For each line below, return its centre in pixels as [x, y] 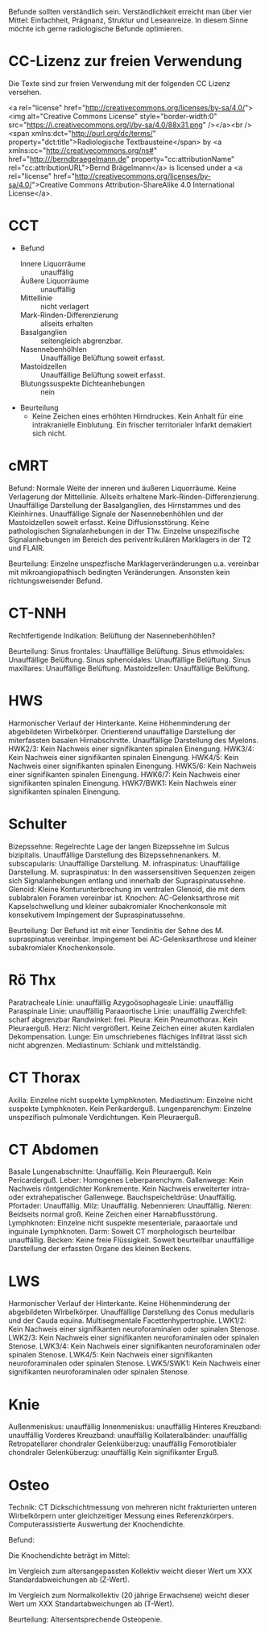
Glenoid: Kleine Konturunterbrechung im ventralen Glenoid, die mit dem [127, 889]
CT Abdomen [54, 1149]
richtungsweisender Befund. [56, 580]
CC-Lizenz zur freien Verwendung [125, 62]
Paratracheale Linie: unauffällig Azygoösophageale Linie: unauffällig [121, 1002]
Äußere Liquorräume [54, 280]
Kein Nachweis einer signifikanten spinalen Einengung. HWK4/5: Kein [124, 757]
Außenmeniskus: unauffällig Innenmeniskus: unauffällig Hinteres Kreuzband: [135, 1427]
